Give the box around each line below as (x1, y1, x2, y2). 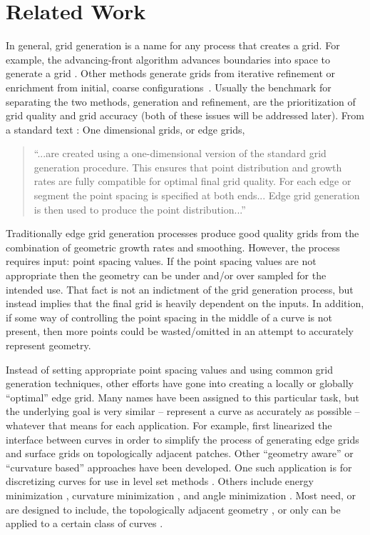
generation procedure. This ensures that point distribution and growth (34, 159, 342, 174)
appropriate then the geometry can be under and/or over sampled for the (6, 268, 327, 283)
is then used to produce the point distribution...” (34, 201, 246, 216)
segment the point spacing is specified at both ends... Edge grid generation (34, 188, 360, 203)
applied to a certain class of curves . (6, 516, 163, 531)
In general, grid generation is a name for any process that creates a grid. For (6, 38, 340, 53)
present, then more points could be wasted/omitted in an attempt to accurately (6, 324, 354, 339)
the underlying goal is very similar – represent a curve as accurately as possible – (6, 404, 360, 419)
